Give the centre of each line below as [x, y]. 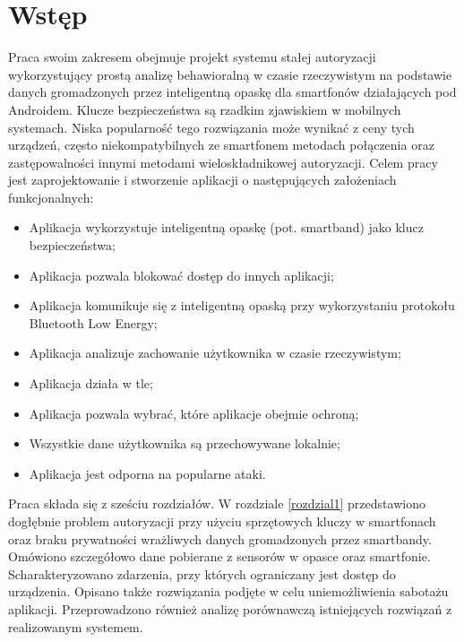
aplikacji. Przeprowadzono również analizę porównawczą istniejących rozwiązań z [230, 608]
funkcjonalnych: [51, 197]
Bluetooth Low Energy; [93, 322]
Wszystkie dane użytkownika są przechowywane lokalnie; [185, 443]
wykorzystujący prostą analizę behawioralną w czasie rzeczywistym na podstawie [230, 74]
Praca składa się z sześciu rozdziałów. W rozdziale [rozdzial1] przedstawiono [217, 503]
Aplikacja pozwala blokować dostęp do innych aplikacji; [181, 275]
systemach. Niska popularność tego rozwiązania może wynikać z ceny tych [211, 127]
